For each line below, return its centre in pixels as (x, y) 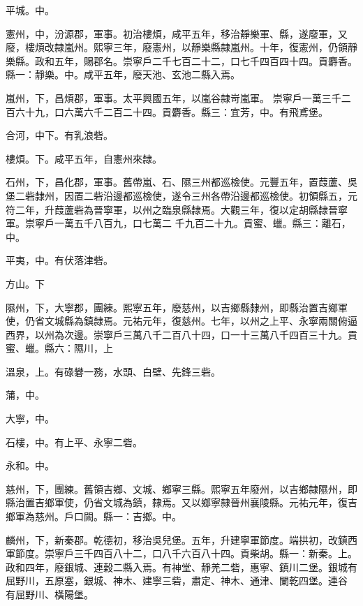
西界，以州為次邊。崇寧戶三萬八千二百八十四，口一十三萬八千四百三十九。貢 (181, 334)
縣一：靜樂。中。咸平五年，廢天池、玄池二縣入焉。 (123, 74)
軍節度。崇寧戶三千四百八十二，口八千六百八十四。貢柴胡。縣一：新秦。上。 (181, 553)
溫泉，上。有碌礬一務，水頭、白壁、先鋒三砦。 (113, 371)
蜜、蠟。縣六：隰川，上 (59, 348)
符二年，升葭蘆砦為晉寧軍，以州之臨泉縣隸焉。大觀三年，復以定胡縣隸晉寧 (177, 209)
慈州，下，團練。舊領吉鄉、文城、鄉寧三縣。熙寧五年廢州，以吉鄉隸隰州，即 (181, 488)
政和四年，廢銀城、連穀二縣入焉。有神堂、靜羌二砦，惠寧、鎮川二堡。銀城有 (181, 567)
